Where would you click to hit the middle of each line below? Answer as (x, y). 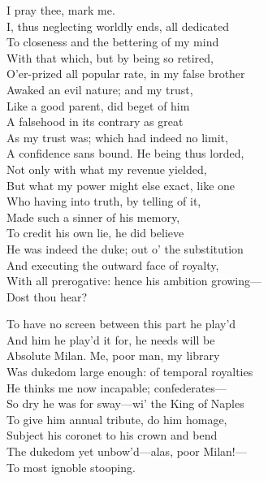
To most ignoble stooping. (71, 467)
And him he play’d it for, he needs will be (111, 339)
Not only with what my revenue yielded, (107, 169)
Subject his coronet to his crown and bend (112, 435)
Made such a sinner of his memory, (93, 217)
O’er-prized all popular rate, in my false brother (126, 74)
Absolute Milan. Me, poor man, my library (113, 355)
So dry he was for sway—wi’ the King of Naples (125, 403)
